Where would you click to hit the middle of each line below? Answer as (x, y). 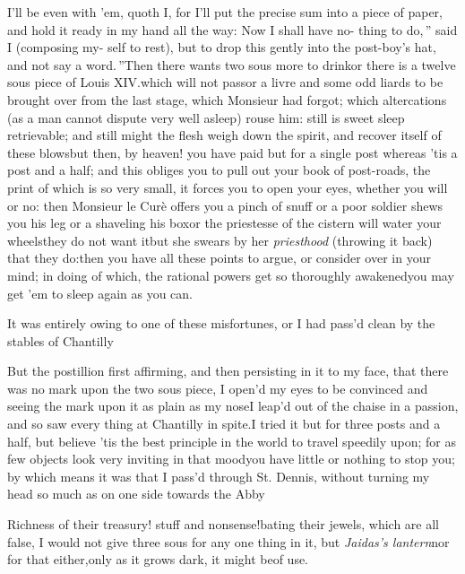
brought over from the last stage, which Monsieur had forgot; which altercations (227, 99)
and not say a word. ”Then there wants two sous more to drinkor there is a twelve (232, 64)
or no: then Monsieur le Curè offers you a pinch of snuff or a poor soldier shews (225, 205)
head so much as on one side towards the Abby (136, 494)
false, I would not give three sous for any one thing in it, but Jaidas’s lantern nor (228, 541)
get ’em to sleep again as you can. (100, 293)
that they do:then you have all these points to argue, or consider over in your (219, 258)
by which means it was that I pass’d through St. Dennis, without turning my (219, 476)
